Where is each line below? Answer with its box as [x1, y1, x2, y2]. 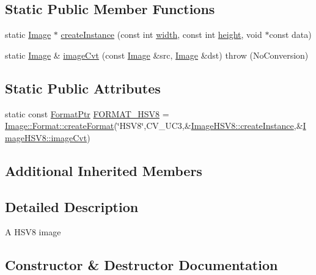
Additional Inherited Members [5, 161, 202, 180]
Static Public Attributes [5, 78, 161, 97]
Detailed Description [5, 197, 139, 216]
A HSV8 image [5, 226, 61, 238]
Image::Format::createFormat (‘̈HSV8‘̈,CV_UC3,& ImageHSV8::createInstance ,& [5, 119, 303, 132]
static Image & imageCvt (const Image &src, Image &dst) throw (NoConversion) [5, 48, 309, 61]
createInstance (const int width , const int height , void [61, 28, 262, 41]
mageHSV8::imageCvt [5, 131, 87, 144]
